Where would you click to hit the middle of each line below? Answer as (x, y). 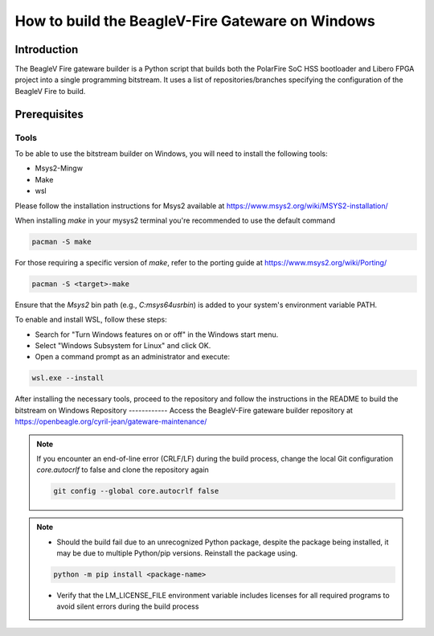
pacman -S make (61, 242)
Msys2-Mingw (59, 168)
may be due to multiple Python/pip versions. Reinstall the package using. (177, 553)
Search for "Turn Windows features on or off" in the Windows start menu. (157, 334)
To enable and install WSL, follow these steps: (91, 320)
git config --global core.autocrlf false (136, 491)
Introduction (47, 49)
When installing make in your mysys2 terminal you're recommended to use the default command (175, 220)
